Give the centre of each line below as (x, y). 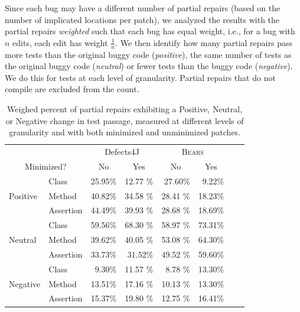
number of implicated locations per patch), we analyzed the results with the (142, 19)
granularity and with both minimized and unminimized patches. (125, 132)
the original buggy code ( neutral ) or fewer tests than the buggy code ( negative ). (149, 66)
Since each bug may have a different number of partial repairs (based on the (143, 8)
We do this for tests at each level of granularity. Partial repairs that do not (140, 77)
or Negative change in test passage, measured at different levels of (125, 120)
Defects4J (122, 152)
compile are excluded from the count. (72, 89)
